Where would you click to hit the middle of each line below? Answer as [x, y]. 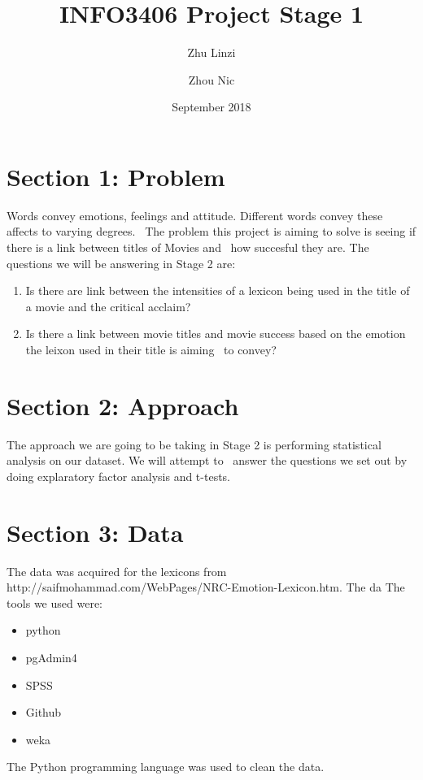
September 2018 [211, 107]
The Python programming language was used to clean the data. [166, 767]
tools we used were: [55, 602]
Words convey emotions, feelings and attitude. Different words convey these [195, 215]
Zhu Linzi [211, 52]
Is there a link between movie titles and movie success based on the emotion [216, 334]
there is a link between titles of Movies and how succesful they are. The [188, 247]
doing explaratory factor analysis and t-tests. [119, 476]
